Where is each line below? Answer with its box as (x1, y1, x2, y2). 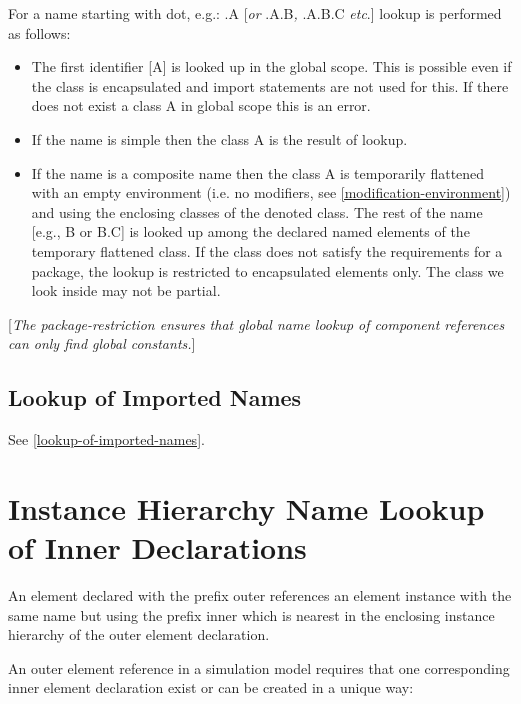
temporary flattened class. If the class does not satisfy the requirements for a (31, 240, 503, 261)
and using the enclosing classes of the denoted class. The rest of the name (31, 201, 483, 222)
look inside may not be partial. (31, 280, 221, 301)
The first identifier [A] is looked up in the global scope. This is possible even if (31, 56, 512, 77)
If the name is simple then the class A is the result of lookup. (31, 128, 408, 149)
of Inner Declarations (8, 527, 307, 568)
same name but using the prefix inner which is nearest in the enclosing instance (8, 604, 495, 625)
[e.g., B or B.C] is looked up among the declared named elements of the (31, 221, 470, 242)
